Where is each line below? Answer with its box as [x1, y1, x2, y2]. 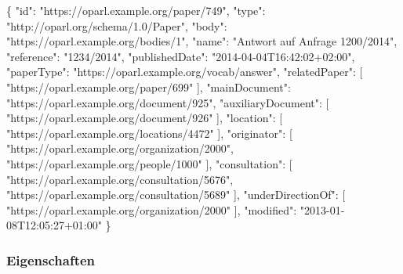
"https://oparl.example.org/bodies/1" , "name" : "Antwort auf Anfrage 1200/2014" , [6, 33, 398, 49]
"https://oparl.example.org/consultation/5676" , [6, 171, 234, 187]
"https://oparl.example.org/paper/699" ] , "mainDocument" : [6, 78, 291, 95]
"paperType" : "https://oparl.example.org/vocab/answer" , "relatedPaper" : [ [6, 63, 363, 80]
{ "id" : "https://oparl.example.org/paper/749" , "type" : [6, 2, 266, 18]
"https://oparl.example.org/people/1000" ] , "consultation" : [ [6, 155, 292, 171]
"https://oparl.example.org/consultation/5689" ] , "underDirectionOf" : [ [6, 186, 346, 203]
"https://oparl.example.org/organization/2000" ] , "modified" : [6, 201, 297, 218]
